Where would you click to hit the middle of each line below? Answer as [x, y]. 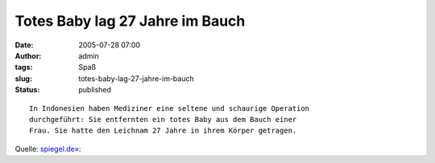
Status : [27, 90]
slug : [23, 78]
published [95, 90]
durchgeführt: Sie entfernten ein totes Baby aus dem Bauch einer [163, 119]
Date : [24, 45]
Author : [28, 55]
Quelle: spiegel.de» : [48, 149]
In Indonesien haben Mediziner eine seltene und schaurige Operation [170, 108]
